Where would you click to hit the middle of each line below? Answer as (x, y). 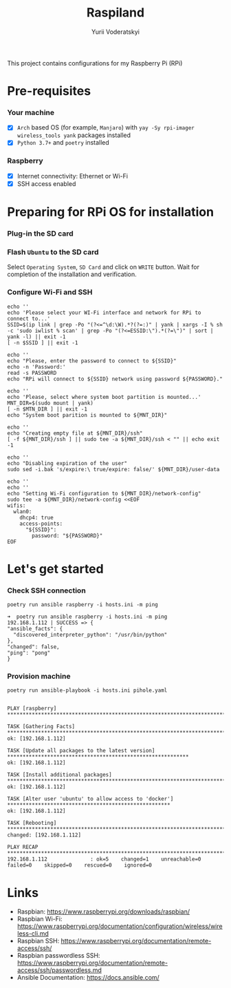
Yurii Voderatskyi (115, 32)
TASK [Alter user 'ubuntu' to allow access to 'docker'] (90, 799)
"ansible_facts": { (35, 629)
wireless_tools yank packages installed (74, 135)
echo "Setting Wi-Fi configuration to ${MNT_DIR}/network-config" (104, 493)
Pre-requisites (49, 91)
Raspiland (115, 13)
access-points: (41, 524)
